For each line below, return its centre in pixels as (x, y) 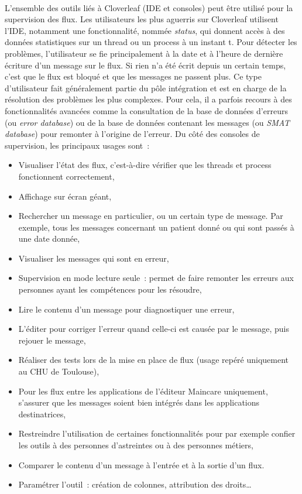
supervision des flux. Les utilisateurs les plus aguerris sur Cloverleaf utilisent (142, 19)
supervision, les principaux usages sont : (77, 145)
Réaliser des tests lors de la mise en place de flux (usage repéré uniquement (154, 360)
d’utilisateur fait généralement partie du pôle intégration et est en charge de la (146, 88)
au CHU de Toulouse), (59, 371)
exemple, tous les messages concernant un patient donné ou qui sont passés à (156, 227)
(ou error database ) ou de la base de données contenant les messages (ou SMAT (147, 122)
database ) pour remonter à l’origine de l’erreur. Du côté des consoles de (132, 134)
